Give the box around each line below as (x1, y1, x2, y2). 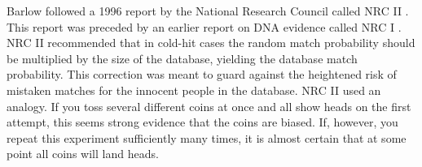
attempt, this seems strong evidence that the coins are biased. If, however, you (7, 113, 398, 131)
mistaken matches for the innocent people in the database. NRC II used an (7, 81, 381, 98)
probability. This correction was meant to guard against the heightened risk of (7, 66, 397, 83)
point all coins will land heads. (7, 145, 159, 162)
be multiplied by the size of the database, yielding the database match (7, 49, 358, 66)
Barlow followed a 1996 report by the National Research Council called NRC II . (7, 2, 409, 19)
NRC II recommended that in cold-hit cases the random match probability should (7, 34, 415, 51)
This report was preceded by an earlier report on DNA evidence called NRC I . (7, 18, 402, 35)
